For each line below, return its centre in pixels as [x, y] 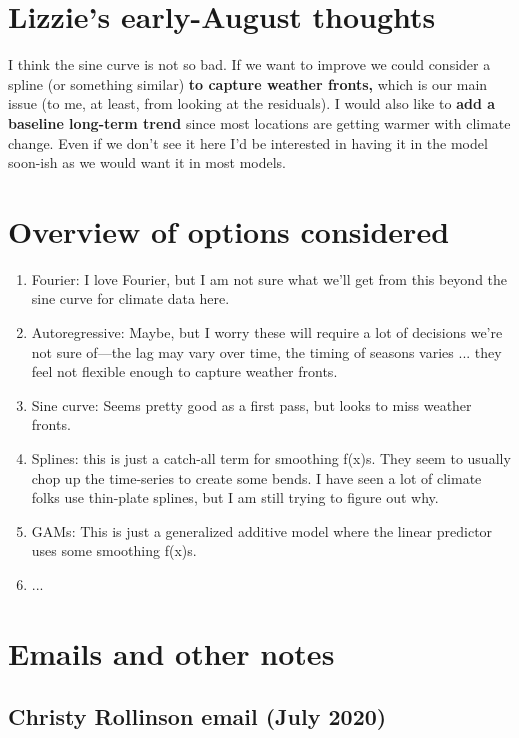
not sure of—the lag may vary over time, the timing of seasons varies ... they [266, 351]
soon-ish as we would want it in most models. [147, 162]
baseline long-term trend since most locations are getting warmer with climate [259, 122]
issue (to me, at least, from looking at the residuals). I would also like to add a [252, 103]
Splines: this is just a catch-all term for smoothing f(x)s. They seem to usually [271, 457]
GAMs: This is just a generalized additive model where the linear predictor [262, 530]
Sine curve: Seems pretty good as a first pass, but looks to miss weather [251, 404]
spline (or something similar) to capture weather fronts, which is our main [248, 83]
